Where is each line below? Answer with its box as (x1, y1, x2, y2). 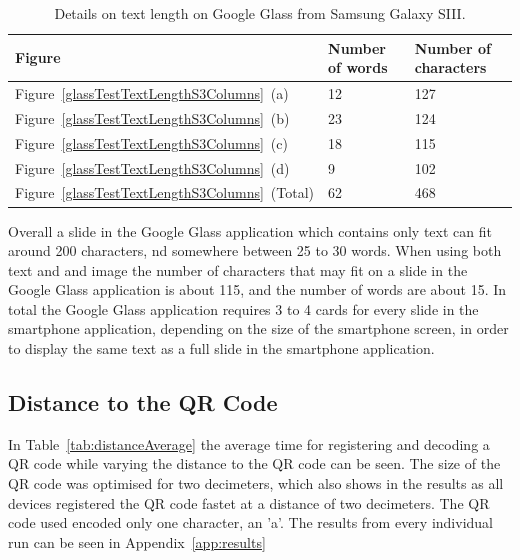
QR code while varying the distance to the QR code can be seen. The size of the (8, 453, 501, 474)
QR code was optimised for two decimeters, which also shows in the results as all (8, 473, 504, 494)
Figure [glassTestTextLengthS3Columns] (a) (15, 83, 289, 104)
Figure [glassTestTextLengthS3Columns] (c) (15, 132, 288, 153)
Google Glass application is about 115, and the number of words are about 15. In (8, 279, 507, 300)
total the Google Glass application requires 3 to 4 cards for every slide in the (8, 298, 479, 319)
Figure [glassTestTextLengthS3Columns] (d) (15, 157, 290, 178)
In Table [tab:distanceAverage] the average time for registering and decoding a (8, 433, 490, 454)
